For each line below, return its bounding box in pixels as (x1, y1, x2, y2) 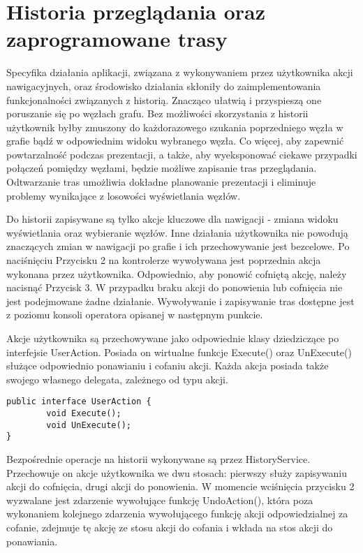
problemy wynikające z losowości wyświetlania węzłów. (6, 188, 241, 202)
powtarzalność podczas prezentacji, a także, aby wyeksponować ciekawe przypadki (6, 147, 357, 161)
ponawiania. (6, 533, 58, 548)
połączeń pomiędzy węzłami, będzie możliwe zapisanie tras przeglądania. (6, 161, 317, 175)
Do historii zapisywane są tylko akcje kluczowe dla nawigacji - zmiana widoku (6, 212, 339, 226)
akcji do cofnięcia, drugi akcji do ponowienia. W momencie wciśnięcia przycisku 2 (6, 479, 355, 494)
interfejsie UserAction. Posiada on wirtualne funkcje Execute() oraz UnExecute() (6, 344, 352, 359)
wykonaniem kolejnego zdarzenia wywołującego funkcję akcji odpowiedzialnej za (6, 506, 348, 521)
